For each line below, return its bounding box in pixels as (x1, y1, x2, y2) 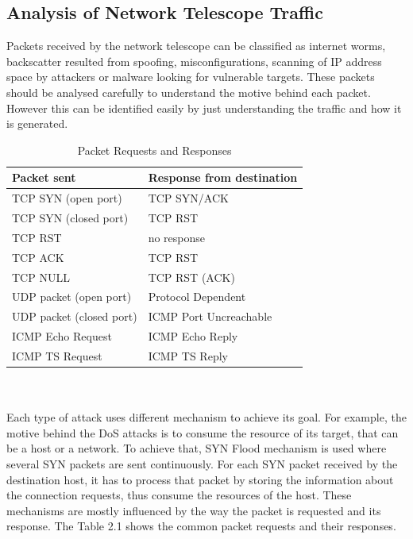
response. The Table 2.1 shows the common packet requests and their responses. (6, 518, 396, 534)
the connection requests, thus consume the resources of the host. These (6, 487, 352, 503)
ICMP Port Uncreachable (148, 308, 272, 325)
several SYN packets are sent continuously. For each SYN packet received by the (6, 456, 398, 472)
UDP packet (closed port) (12, 308, 137, 325)
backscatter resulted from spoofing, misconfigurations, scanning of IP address (6, 52, 382, 69)
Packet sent (12, 169, 76, 186)
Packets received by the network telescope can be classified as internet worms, (6, 37, 386, 54)
